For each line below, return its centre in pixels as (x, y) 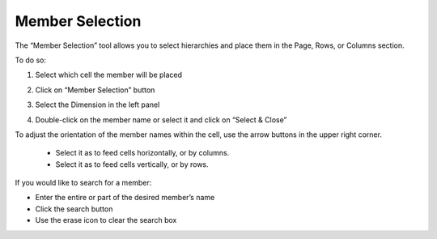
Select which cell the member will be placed (108, 75)
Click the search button (74, 209)
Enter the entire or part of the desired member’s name (125, 198)
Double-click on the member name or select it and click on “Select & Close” (161, 119)
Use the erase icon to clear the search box (106, 220)
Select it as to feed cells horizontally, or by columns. (142, 153)
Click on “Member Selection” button (95, 90)
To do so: (30, 60)
